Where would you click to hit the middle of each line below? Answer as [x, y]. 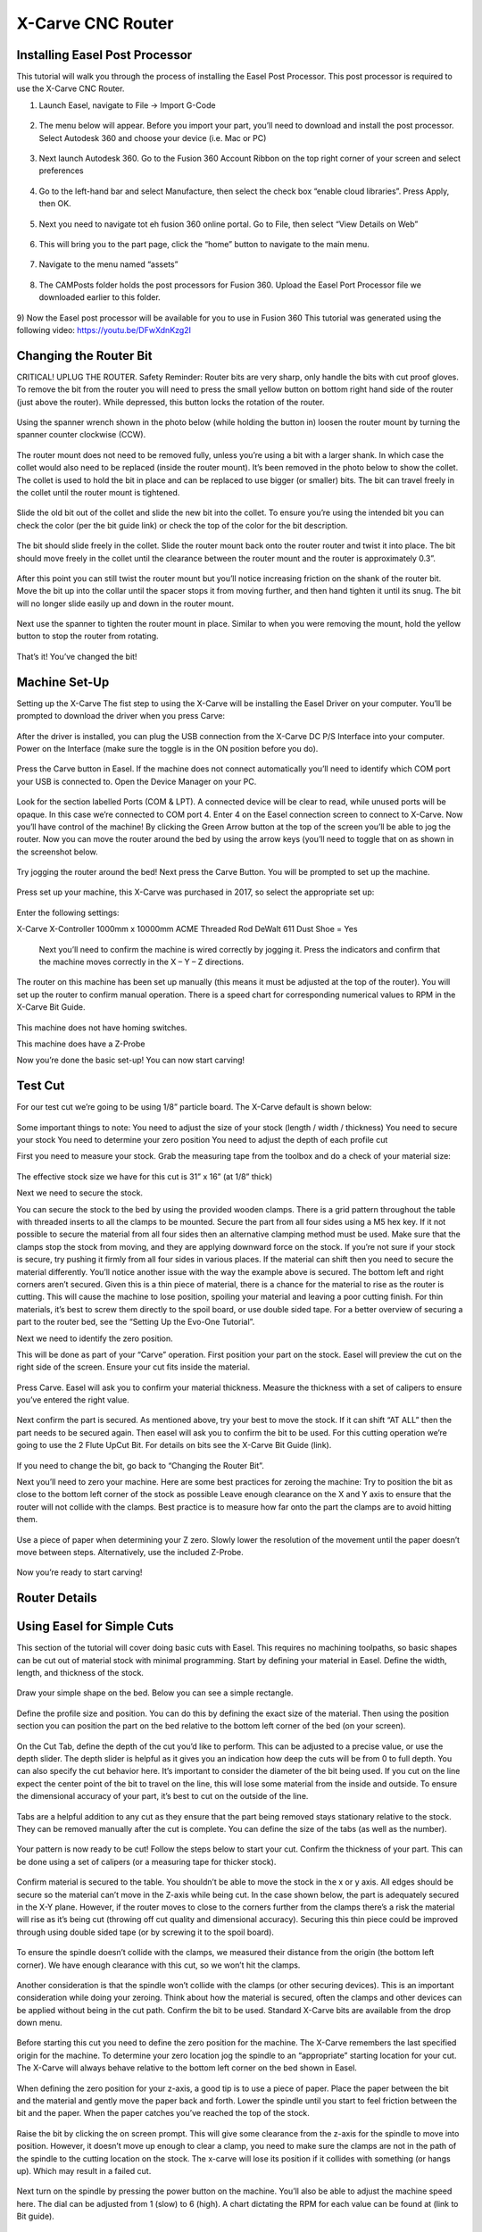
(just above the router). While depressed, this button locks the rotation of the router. [170, 402]
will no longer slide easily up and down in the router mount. [125, 604]
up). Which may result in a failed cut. [84, 2170]
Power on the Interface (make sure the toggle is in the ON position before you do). [167, 748]
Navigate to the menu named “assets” [108, 264]
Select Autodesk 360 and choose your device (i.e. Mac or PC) [153, 137]
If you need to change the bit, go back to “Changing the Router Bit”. [141, 1465]
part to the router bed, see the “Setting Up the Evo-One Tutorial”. [136, 1322]
